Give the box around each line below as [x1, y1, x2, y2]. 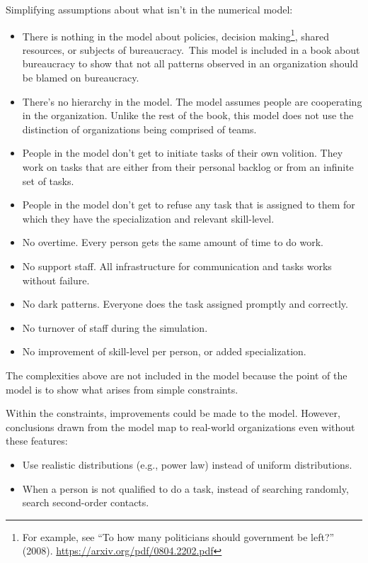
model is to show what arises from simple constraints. [6, 381, 238, 396]
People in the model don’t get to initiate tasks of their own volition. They [22, 145, 343, 160]
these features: [6, 433, 68, 448]
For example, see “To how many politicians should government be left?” [22, 529, 335, 544]
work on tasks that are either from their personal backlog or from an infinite [22, 160, 354, 174]
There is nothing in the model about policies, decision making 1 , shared [22, 26, 330, 43]
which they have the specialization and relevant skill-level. [22, 211, 275, 225]
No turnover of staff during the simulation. [22, 320, 208, 335]
